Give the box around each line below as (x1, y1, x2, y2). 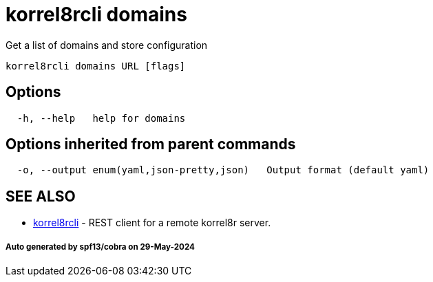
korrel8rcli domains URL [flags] (6, 60, 186, 72)
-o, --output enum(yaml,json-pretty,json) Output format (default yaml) (17, 164, 430, 176)
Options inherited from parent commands (6, 135, 296, 153)
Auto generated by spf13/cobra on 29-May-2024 (6, 241, 195, 252)
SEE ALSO (6, 187, 76, 205)
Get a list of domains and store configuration (6, 39, 208, 51)
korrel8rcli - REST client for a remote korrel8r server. (33, 217, 271, 229)
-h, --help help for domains (17, 112, 186, 124)
